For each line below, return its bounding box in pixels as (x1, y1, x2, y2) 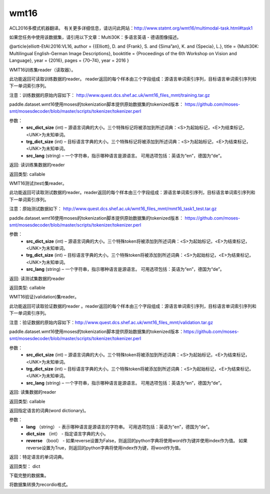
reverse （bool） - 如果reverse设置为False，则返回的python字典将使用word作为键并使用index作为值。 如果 (26, 438, 247, 444)
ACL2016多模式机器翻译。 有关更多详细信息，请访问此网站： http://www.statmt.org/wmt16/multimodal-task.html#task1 (9, 25, 252, 31)
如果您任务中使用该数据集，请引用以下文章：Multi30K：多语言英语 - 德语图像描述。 (9, 34, 181, 40)
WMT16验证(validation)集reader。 (9, 294, 79, 300)
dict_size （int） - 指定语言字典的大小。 (26, 431, 108, 437)
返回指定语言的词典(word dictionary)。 (9, 407, 89, 413)
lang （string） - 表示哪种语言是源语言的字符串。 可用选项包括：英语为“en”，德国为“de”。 (26, 424, 212, 430)
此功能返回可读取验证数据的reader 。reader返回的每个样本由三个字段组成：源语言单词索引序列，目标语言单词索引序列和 (9, 303, 257, 309)
